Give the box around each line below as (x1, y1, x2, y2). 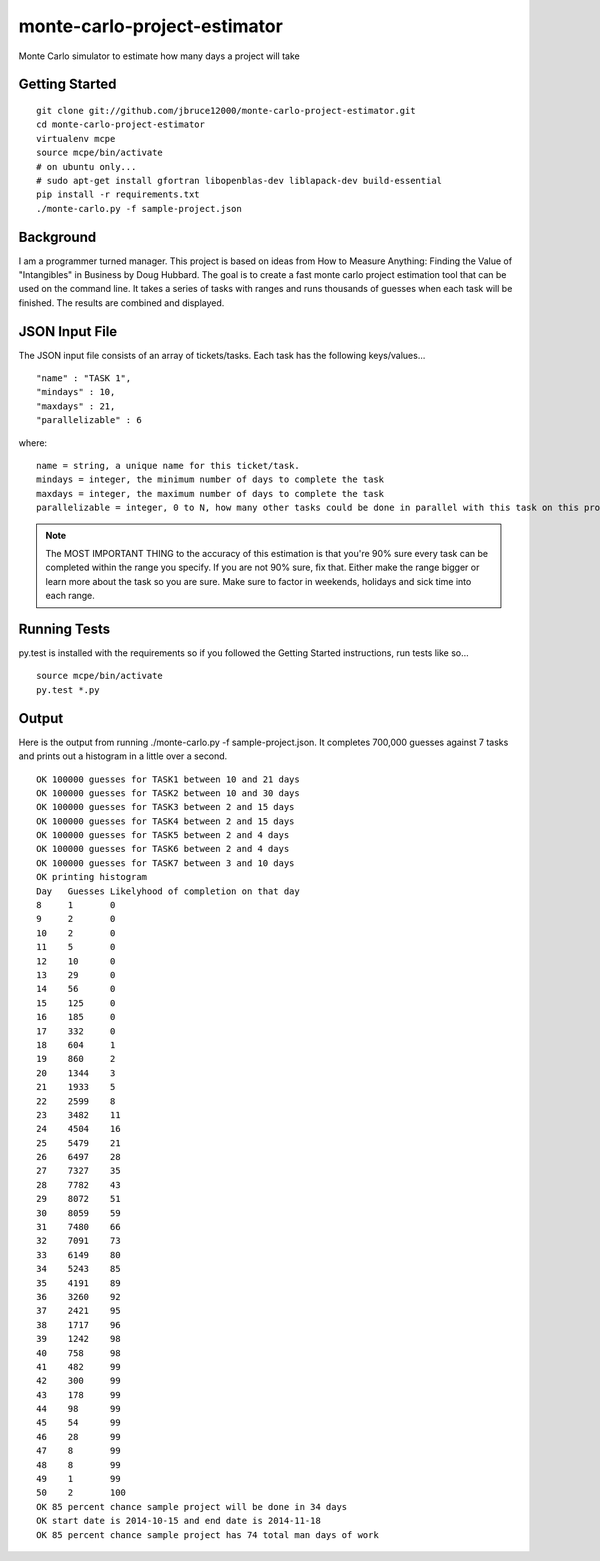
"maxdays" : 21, (36, 400, 116, 412)
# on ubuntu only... (36, 161, 137, 172)
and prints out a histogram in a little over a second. (18, 750, 228, 762)
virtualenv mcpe (36, 133, 116, 144)
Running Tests (18, 620, 110, 637)
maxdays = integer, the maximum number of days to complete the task (36, 488, 385, 499)
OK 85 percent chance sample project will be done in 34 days (36, 1501, 348, 1512)
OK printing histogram (36, 871, 148, 883)
